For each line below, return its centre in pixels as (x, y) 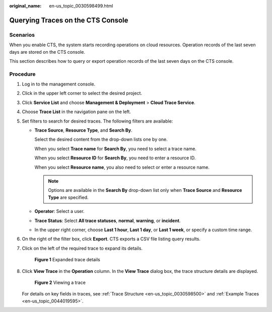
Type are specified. (68, 197)
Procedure (22, 74)
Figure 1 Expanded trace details (67, 260)
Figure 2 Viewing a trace (60, 282)
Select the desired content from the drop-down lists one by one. (101, 139)
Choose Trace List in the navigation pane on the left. (76, 112)
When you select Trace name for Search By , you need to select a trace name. (115, 149)
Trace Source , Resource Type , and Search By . (84, 130)
